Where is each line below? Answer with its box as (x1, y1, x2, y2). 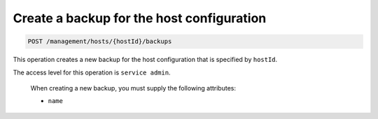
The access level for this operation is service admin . (13, 68, 171, 77)
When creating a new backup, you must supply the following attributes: (30, 84, 236, 92)
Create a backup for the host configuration (13, 10, 267, 26)
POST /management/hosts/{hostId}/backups (27, 38, 172, 45)
